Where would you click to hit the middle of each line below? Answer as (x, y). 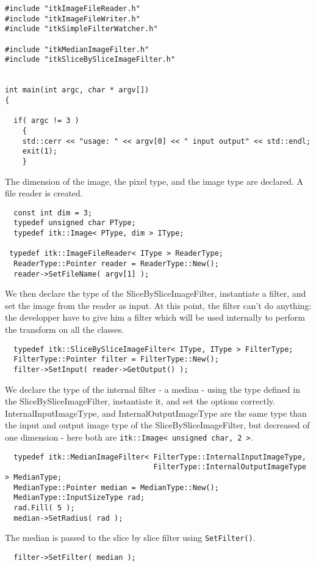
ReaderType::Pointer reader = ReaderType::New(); (116, 263)
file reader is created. (44, 193)
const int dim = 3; (53, 213)
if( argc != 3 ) (46, 121)
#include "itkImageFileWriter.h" (73, 19)
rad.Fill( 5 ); (44, 508)
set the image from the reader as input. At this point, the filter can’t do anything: (158, 305)
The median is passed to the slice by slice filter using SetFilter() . (130, 538)
